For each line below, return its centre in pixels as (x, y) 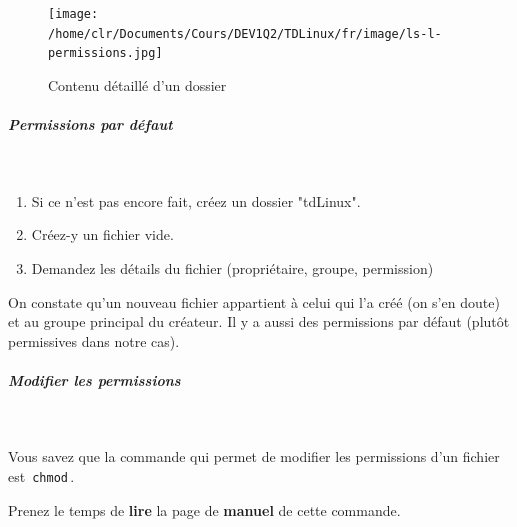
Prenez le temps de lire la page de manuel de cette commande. (204, 509)
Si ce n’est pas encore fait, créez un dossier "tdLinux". (196, 200)
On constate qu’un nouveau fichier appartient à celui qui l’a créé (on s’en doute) (254, 301)
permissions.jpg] (105, 53)
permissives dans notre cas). (94, 340)
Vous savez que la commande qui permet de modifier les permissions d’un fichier (254, 456)
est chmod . (41, 476)
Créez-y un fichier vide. (102, 234)
